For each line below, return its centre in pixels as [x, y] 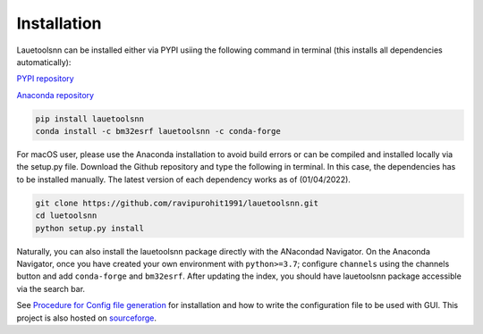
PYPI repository [46, 79]
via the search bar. [51, 288]
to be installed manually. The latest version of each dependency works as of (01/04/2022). [183, 180]
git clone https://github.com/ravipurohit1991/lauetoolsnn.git [177, 203]
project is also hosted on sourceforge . [86, 318]
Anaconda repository [55, 95]
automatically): [44, 62]
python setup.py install [90, 228]
